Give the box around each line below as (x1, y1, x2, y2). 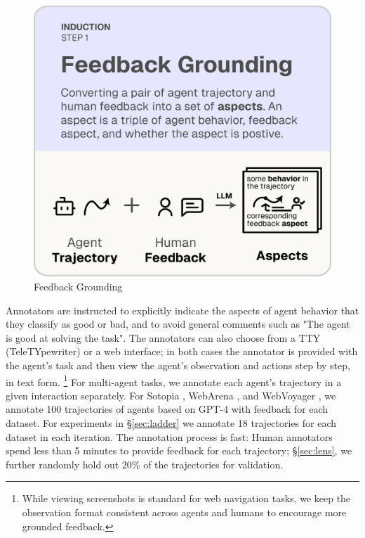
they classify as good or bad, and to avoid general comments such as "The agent (6, 316, 350, 331)
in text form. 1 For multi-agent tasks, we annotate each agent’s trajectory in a (6, 372, 342, 389)
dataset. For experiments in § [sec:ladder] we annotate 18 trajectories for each (6, 416, 337, 430)
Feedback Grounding (34, 279, 123, 294)
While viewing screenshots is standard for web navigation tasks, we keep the (22, 491, 351, 506)
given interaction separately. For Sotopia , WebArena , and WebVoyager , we (6, 388, 336, 402)
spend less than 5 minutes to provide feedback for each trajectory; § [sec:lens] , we (6, 443, 352, 458)
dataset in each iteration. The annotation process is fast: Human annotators (6, 429, 333, 444)
